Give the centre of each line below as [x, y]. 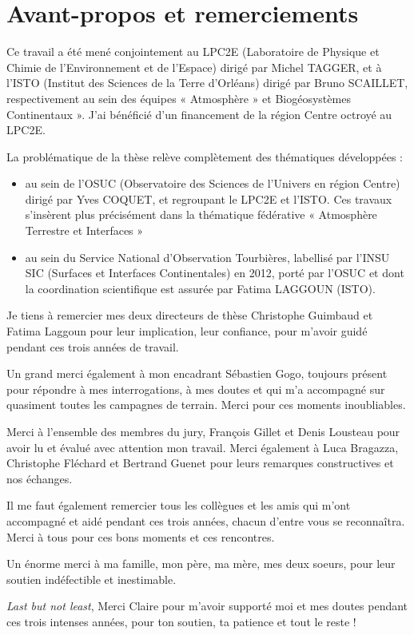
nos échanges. [40, 478]
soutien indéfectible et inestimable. [92, 579]
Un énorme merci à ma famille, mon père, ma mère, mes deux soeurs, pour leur [201, 564]
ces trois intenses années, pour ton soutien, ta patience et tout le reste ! [181, 621]
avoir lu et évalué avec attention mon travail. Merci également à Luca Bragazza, [203, 447]
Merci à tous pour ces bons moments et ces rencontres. [141, 536]
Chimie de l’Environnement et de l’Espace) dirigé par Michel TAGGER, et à [194, 67]
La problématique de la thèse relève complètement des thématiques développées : [205, 156]
